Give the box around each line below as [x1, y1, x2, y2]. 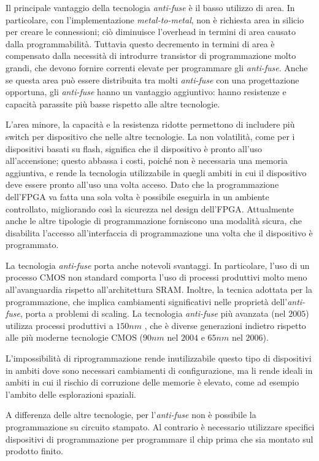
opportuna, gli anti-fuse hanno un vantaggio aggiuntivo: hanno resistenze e [6, 85, 286, 98]
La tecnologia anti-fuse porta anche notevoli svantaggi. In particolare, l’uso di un [6, 258, 310, 271]
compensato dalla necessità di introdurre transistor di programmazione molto [6, 49, 296, 62]
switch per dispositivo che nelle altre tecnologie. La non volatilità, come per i [6, 130, 295, 142]
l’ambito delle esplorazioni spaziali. [6, 387, 136, 400]
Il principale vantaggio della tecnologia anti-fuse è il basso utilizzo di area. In [6, 1, 295, 14]
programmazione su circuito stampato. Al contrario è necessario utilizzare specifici [6, 420, 315, 433]
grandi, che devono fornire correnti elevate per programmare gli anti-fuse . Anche [6, 61, 308, 74]
